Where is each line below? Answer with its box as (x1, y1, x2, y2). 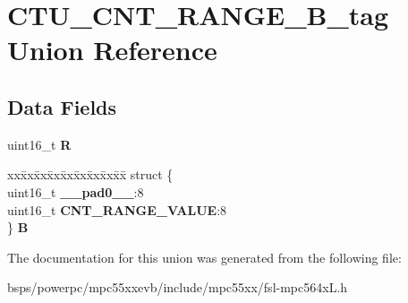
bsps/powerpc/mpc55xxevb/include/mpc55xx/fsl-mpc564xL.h (7, 278, 348, 297)
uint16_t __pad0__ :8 (7, 182, 144, 201)
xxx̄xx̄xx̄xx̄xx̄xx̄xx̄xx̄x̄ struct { (7, 165, 174, 184)
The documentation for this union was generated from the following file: (7, 247, 402, 266)
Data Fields (7, 92, 117, 120)
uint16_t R (7, 134, 72, 153)
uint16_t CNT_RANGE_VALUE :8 (7, 200, 227, 219)
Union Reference (7, 31, 217, 68)
